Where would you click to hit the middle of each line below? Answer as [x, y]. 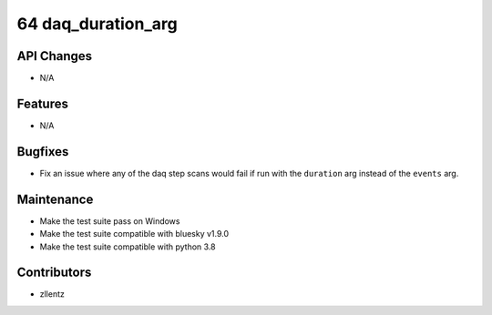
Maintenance [55, 199]
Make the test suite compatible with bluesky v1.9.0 [134, 234]
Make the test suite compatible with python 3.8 [128, 247]
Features [42, 103]
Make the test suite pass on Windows [110, 221]
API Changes [55, 56]
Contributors [54, 273]
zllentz [52, 294]
